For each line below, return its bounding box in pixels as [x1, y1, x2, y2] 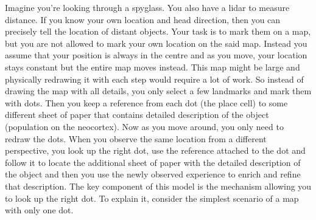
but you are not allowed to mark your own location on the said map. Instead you [5, 36, 307, 49]
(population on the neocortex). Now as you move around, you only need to [5, 120, 284, 132]
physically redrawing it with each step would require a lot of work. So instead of [5, 72, 304, 85]
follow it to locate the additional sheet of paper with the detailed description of [5, 156, 301, 168]
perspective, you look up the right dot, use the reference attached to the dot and [5, 144, 306, 157]
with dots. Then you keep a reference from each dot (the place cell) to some [5, 96, 288, 109]
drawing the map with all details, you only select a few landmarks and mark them [5, 84, 312, 97]
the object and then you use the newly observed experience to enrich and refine [5, 168, 301, 180]
